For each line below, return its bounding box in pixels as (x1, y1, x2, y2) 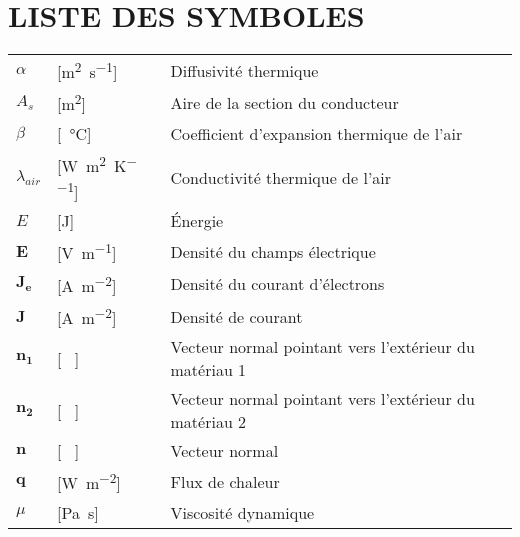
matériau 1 (170, 358, 247, 382)
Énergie (170, 209, 224, 233)
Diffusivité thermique (170, 58, 319, 82)
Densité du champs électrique (170, 240, 376, 264)
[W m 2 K (57, 150, 127, 178)
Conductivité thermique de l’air (170, 165, 392, 189)
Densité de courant (170, 304, 303, 328)
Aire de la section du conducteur (170, 91, 399, 115)
